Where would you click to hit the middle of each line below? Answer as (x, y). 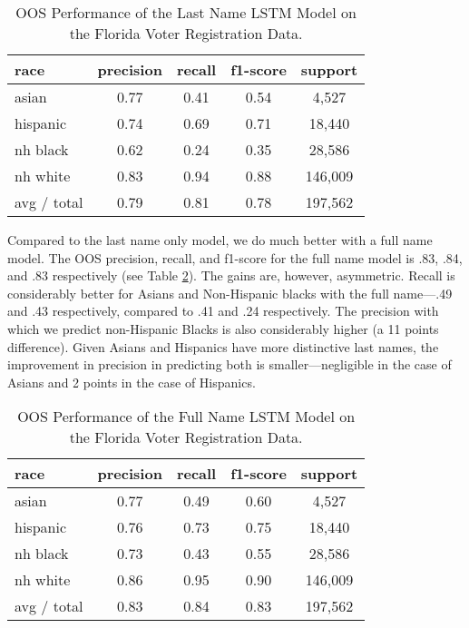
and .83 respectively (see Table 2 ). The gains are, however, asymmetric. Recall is (231, 275)
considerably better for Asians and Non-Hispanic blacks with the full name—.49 (230, 293)
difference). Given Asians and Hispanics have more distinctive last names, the (223, 346)
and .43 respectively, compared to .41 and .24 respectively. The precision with (223, 311)
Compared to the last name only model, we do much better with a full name (220, 240)
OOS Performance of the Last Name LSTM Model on (186, 12)
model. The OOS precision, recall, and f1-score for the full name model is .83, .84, (235, 257)
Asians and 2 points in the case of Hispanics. (132, 382)
